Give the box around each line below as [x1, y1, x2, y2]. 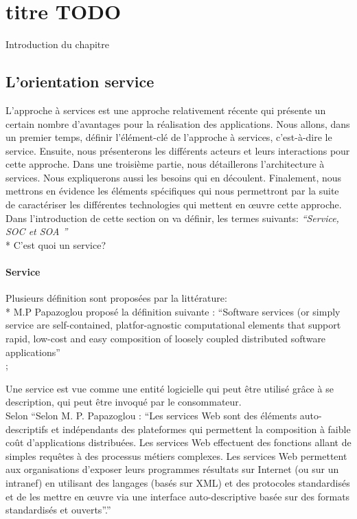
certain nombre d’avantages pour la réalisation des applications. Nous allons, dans [5, 116, 350, 131]
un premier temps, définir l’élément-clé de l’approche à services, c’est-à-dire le [5, 130, 332, 144]
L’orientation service [5, 71, 154, 92]
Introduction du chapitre [5, 37, 110, 52]
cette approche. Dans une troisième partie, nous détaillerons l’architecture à [5, 157, 325, 171]
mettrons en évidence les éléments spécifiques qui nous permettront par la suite [5, 184, 339, 198]
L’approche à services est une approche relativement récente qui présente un [5, 102, 326, 117]
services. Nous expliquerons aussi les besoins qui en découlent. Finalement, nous [5, 170, 342, 184]
